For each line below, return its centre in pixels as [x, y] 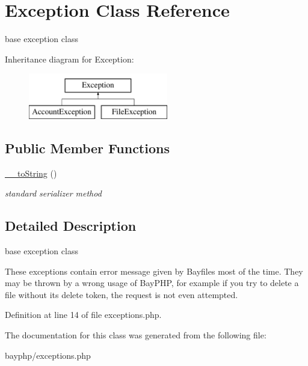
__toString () [31, 173]
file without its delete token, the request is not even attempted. [122, 294]
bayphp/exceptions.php [48, 355]
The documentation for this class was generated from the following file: [136, 335]
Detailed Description [71, 226]
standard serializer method [53, 193]
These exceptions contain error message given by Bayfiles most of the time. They [154, 271]
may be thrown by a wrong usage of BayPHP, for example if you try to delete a [152, 283]
